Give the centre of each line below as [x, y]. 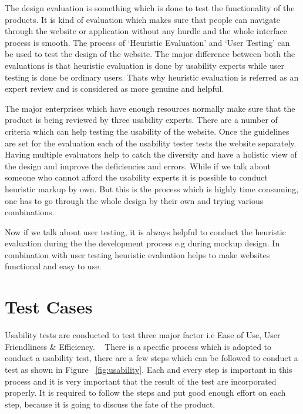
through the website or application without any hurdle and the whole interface [146, 31]
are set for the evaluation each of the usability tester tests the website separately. [151, 143]
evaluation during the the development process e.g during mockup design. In [142, 243]
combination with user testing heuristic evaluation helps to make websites [137, 254]
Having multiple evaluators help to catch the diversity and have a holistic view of [151, 154]
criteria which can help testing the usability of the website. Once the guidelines [147, 131]
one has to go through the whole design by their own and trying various [134, 200]
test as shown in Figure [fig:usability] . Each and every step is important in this [149, 369]
